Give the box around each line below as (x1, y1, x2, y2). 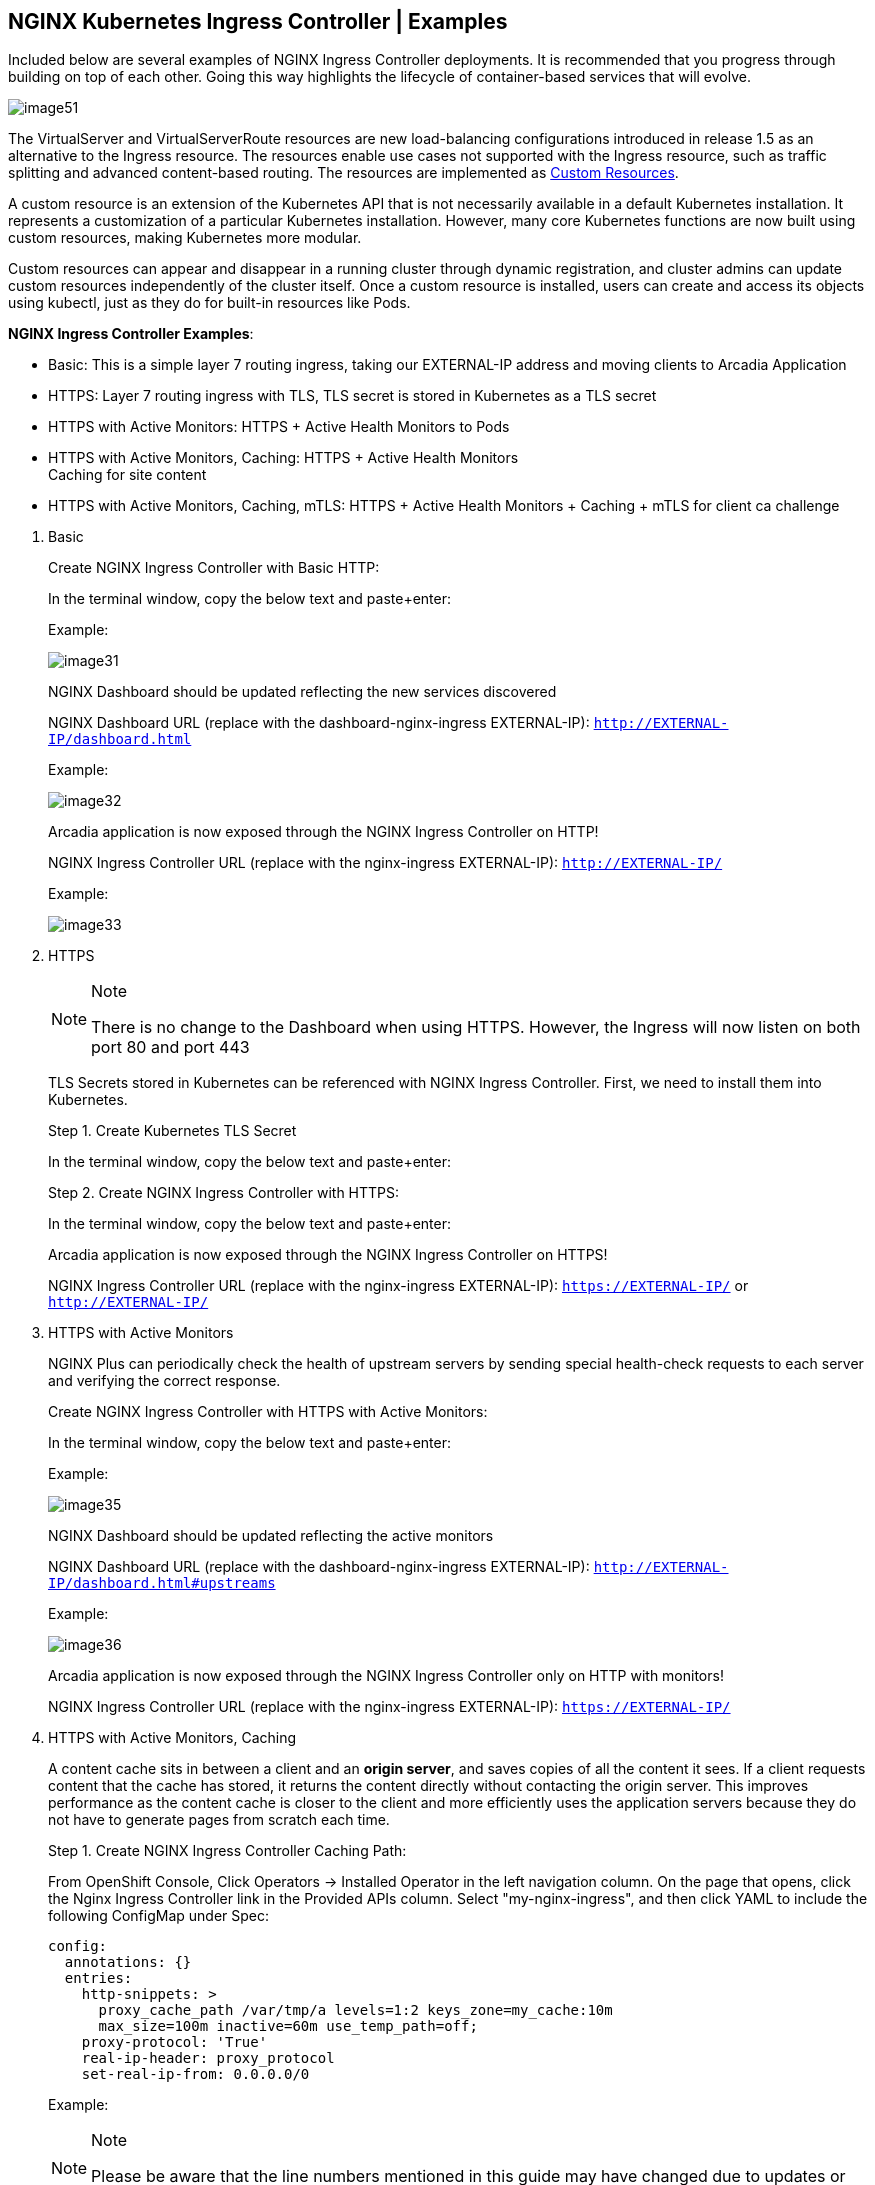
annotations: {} (64, 1954, 192, 1971)
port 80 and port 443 (91, 1037, 250, 1058)
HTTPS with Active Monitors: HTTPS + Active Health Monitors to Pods (48, 418, 510, 436)
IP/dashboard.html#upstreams (48, 1575, 276, 1592)
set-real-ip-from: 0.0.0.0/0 (81, 2066, 310, 2083)
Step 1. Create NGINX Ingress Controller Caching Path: (48, 1842, 407, 1860)
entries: (64, 1970, 133, 1987)
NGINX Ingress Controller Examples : (8, 325, 254, 343)
